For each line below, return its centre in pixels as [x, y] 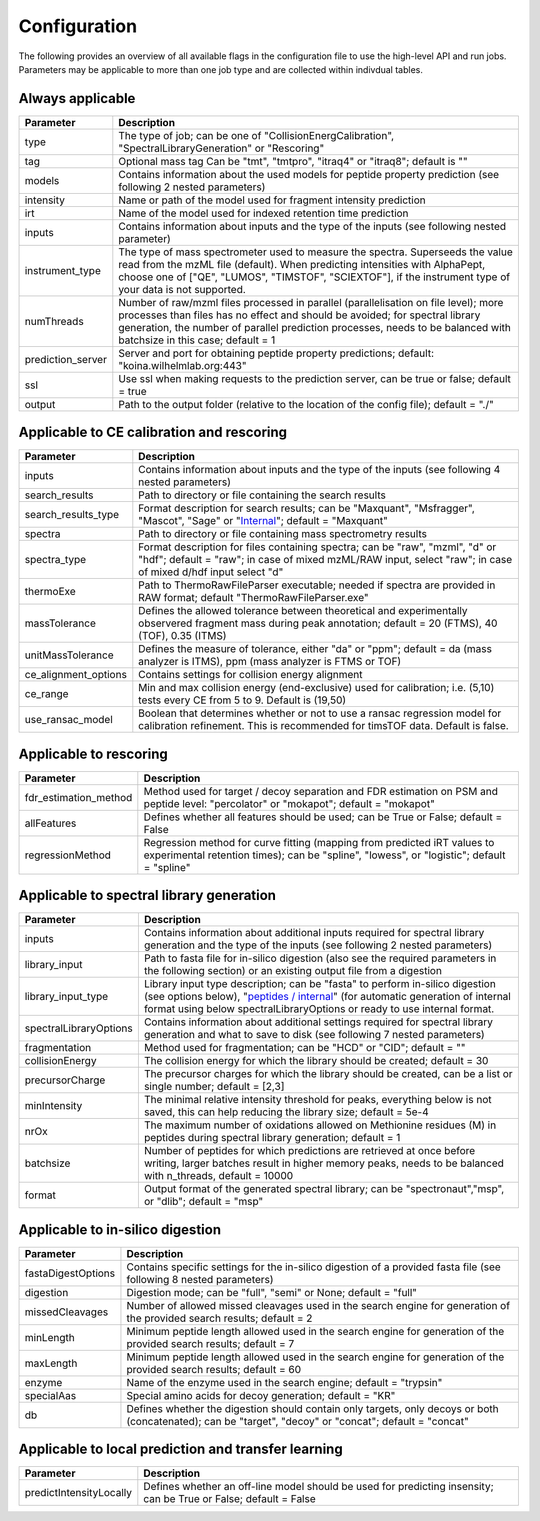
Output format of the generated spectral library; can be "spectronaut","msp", [324, 1189]
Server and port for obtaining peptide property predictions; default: [276, 353]
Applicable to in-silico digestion [120, 1229]
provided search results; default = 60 [214, 1369]
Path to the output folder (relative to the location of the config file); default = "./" [306, 404]
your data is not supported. [182, 289]
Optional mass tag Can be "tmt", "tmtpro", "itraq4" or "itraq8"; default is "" [293, 161]
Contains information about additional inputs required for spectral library [314, 933]
